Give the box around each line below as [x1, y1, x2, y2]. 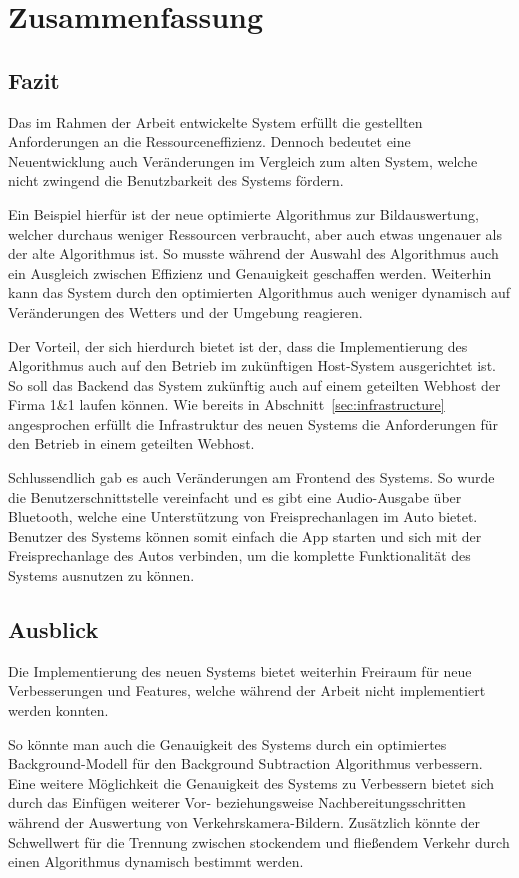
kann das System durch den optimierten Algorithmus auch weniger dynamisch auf [8, 282, 511, 303]
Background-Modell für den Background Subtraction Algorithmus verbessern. [8, 753, 483, 774]
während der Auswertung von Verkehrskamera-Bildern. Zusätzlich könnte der [8, 812, 481, 832]
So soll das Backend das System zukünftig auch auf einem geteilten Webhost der [8, 374, 501, 395]
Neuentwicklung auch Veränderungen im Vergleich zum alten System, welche [8, 150, 478, 171]
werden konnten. [8, 700, 109, 721]
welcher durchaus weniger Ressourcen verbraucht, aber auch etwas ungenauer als [8, 223, 502, 244]
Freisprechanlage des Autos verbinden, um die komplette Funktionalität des [8, 545, 471, 566]
